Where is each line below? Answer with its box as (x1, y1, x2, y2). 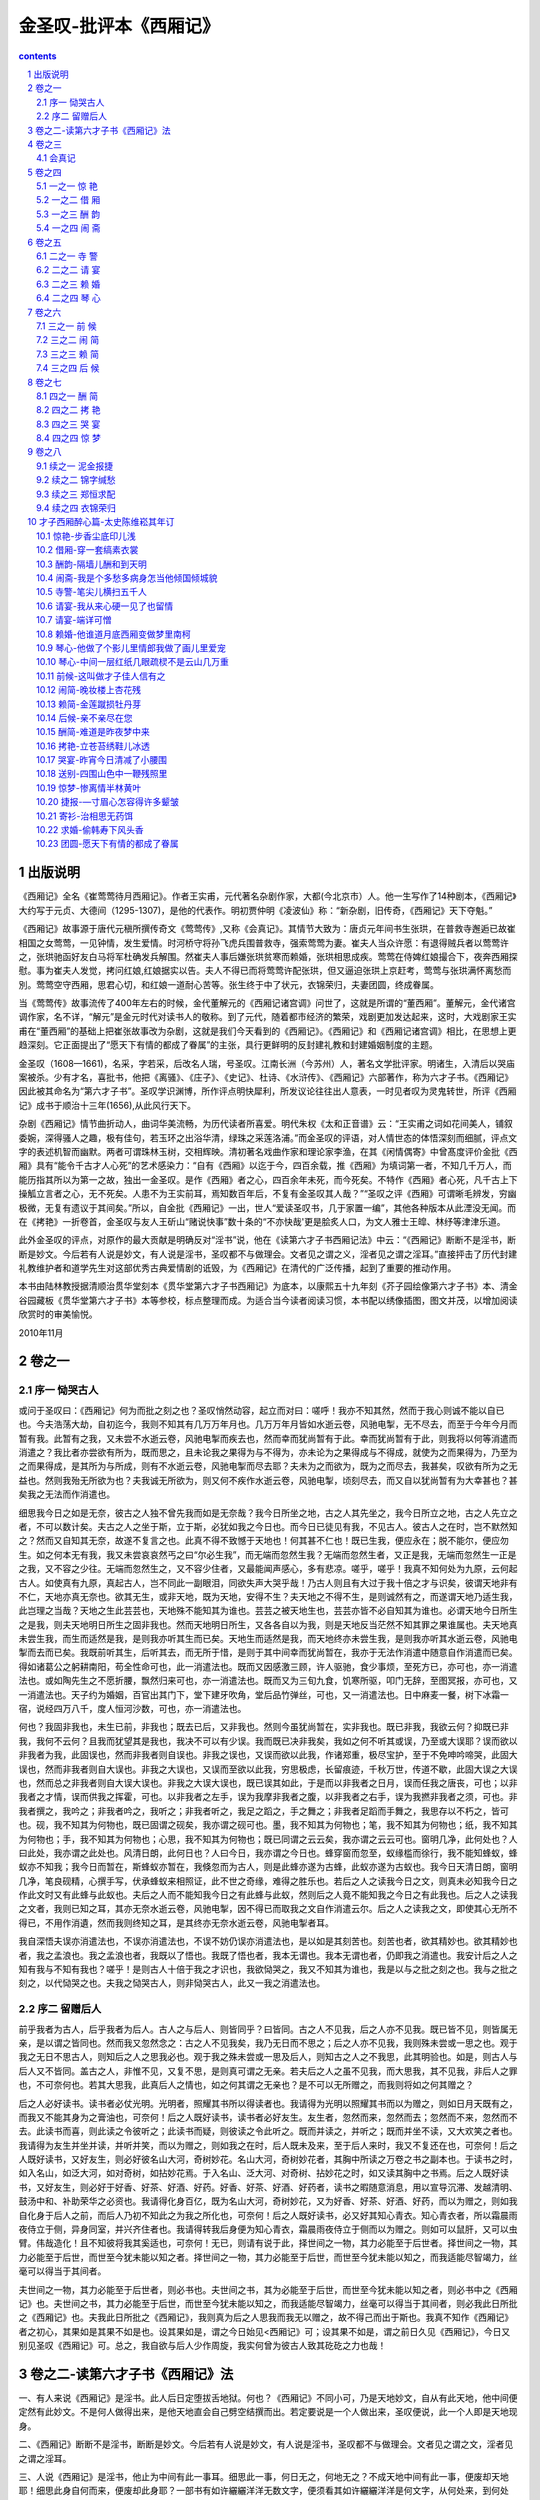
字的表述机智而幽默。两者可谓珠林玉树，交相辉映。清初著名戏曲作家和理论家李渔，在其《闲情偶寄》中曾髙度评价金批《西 (18, 1145, 518, 1157)
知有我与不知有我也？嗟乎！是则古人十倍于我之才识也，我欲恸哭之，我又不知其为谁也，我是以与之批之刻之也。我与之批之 (18, 1963, 518, 1975)
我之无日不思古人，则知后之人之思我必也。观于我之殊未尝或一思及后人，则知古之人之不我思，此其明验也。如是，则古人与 (18, 2051, 518, 2063)
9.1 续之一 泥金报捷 (36, 460, 114, 472)
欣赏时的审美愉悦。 (18, 1308, 98, 1320)
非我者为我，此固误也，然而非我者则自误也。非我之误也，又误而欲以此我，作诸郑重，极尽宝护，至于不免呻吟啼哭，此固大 (18, 1749, 518, 1761)
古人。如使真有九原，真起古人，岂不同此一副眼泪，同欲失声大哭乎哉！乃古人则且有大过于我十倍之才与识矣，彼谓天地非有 (18, 1576, 518, 1589)
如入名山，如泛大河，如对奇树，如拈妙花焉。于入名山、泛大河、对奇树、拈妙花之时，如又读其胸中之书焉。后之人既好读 (18, 2167, 509, 2179)
